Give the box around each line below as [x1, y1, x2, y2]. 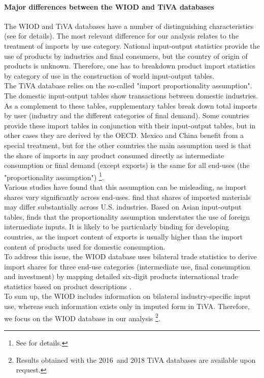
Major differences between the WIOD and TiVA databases [4, 1, 214, 12]
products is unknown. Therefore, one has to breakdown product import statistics [4, 60, 255, 71]
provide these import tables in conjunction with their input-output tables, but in [4, 120, 256, 130]
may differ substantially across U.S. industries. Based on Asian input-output [4, 201, 242, 212]
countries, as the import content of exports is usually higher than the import [4, 231, 243, 242]
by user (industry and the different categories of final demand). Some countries [4, 110, 250, 121]
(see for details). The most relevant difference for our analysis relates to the [4, 30, 239, 41]
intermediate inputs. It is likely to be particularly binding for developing [4, 221, 229, 232]
